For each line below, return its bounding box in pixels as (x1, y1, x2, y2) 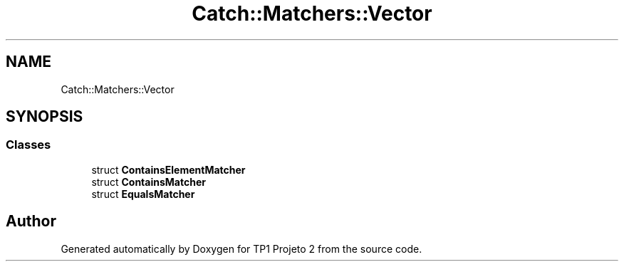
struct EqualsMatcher (91, 187, 195, 200)
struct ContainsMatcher (91, 175, 206, 188)
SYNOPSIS (6, 108, 83, 126)
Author (6, 212, 56, 231)
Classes (6, 137, 51, 152)
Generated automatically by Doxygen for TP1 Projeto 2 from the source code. (61, 242, 422, 255)
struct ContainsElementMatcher (91, 163, 246, 176)
